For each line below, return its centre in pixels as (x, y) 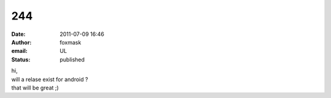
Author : (21, 42)
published (72, 59)
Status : (21, 59)
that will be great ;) (35, 88)
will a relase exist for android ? (50, 79)
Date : (18, 34)
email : (19, 51)
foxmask (70, 42)
